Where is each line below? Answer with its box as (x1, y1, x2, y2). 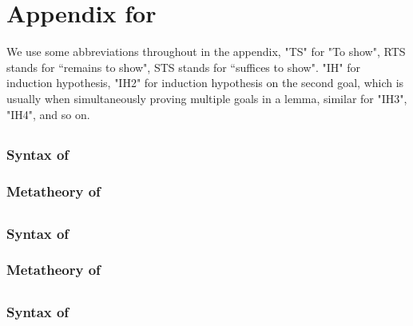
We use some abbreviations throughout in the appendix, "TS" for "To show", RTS (6, 43, 406, 60)
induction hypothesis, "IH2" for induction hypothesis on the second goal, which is (6, 74, 404, 91)
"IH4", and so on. (6, 105, 90, 122)
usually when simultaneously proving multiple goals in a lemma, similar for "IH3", (6, 89, 407, 106)
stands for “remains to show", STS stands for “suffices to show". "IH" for (6, 58, 360, 75)
